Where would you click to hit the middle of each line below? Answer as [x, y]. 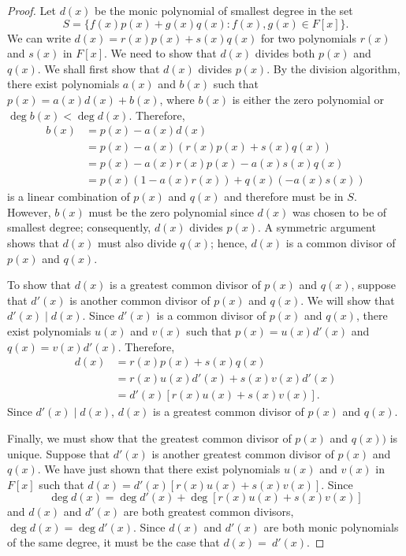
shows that [33, 243]
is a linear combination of [69, 196]
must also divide [137, 243]
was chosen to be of [339, 211]
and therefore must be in [284, 196]
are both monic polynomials [331, 526]
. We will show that [348, 300]
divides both [285, 53]
